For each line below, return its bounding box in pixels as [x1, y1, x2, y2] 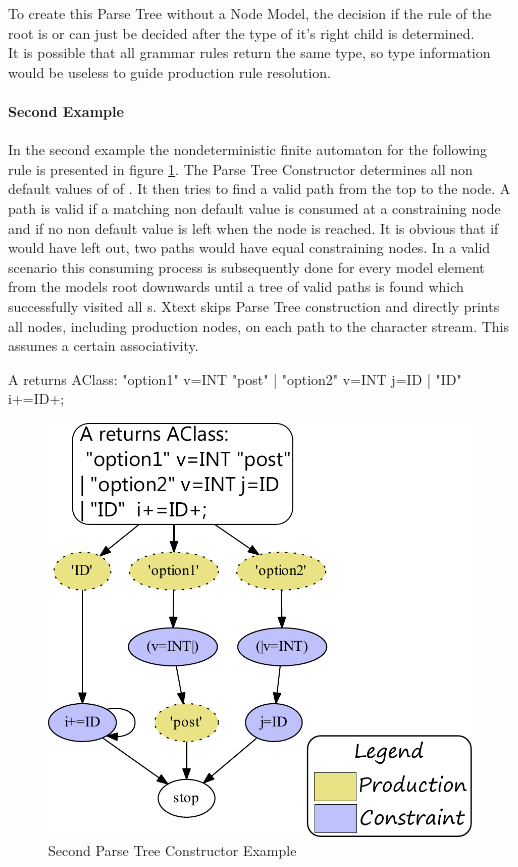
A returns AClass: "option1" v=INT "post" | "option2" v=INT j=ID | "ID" [8, 368, 462, 389]
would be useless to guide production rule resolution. [8, 61, 331, 82]
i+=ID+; [8, 388, 65, 409]
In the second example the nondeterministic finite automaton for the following [8, 139, 487, 160]
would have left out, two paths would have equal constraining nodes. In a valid [8, 237, 491, 258]
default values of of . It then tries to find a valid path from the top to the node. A [8, 178, 511, 199]
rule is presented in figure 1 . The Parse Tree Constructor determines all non [8, 158, 473, 179]
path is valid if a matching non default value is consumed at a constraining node [8, 197, 501, 218]
